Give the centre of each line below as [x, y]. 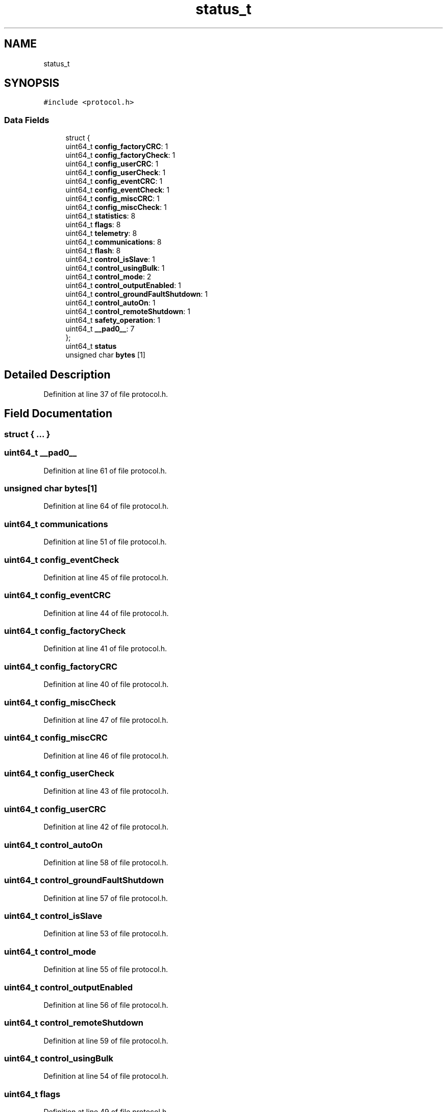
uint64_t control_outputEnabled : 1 [123, 286]
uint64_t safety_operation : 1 [113, 320]
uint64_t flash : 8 [93, 251]
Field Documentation [58, 414]
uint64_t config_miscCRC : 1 [113, 199]
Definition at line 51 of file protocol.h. [105, 542]
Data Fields [27, 120]
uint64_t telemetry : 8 [101, 233]
